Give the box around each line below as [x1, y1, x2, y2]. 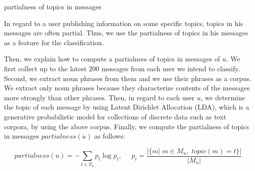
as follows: [94, 131, 125, 141]
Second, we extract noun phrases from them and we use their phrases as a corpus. [4, 73, 252, 83]
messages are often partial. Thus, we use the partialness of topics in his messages [4, 28, 248, 38]
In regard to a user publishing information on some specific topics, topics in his [4, 18, 243, 28]
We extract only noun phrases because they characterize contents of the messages [4, 83, 250, 93]
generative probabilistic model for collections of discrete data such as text [4, 111, 226, 121]
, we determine [201, 92, 245, 102]
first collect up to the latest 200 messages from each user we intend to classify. [4, 63, 240, 73]
